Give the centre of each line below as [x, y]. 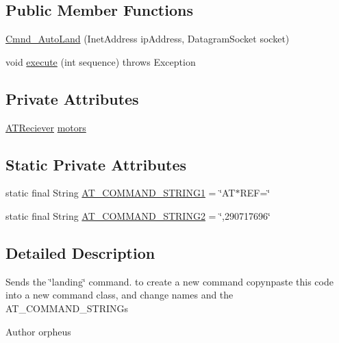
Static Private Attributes [96, 164]
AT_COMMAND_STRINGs [67, 308]
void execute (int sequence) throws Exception [101, 61]
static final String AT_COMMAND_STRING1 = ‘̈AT [121, 193]
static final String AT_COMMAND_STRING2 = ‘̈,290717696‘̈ [138, 215]
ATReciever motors [46, 127]
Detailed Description [80, 252]
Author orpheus [38, 331]
